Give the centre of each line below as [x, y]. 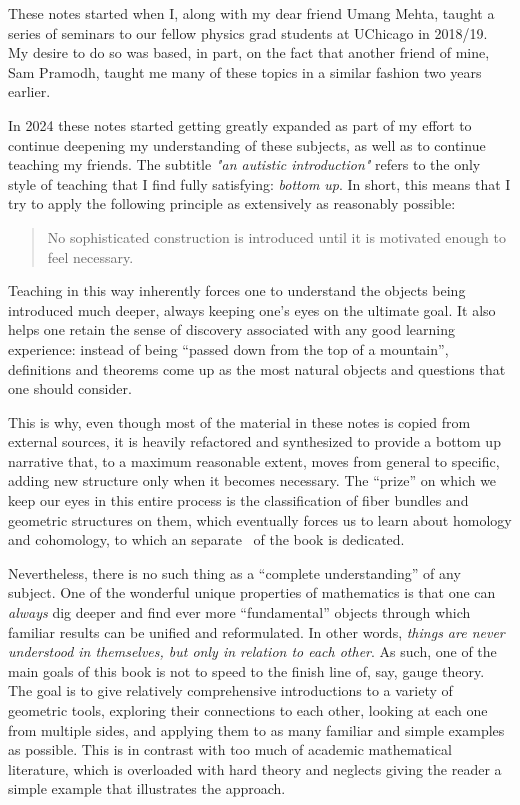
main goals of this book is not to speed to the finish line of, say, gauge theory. [246, 670]
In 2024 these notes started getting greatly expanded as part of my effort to [240, 124]
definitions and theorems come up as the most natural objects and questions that [257, 368]
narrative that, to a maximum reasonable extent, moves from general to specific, [254, 460]
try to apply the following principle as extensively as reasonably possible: [232, 203]
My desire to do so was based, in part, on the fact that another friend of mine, [249, 52]
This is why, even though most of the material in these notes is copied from [239, 421]
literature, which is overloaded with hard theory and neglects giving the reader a [255, 768]
